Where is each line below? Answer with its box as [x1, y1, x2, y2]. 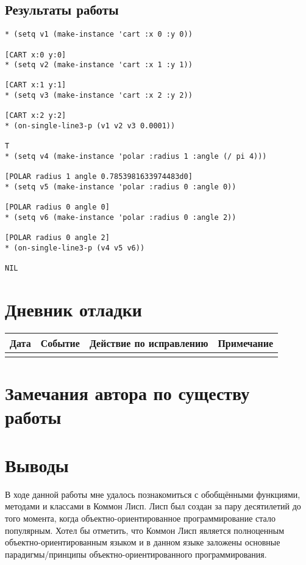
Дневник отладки [5, 297, 142, 322]
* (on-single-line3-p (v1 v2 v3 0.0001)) [5, 122, 176, 131]
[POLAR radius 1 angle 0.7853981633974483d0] [5, 172, 193, 181]
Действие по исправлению [89, 336, 208, 351]
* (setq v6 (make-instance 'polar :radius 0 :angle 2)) [5, 213, 237, 222]
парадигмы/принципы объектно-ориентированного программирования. [5, 547, 267, 560]
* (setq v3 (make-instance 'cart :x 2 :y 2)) [5, 91, 193, 100]
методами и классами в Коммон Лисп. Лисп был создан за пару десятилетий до [5, 500, 301, 512]
